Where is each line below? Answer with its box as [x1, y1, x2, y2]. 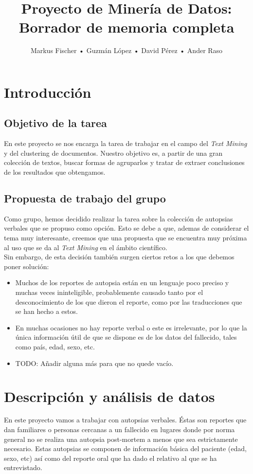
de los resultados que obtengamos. [4, 167, 106, 177]
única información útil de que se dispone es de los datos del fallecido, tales [15, 332, 237, 342]
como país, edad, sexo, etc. [15, 342, 95, 351]
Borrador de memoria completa [18, 17, 235, 37]
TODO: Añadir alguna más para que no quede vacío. [15, 358, 174, 368]
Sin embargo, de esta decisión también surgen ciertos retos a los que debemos [4, 252, 235, 262]
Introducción [4, 82, 91, 102]
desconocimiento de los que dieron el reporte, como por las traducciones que [15, 296, 242, 307]
